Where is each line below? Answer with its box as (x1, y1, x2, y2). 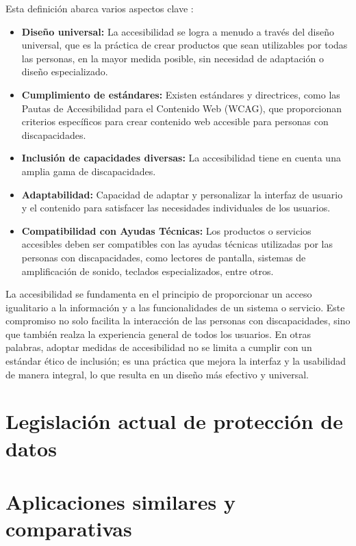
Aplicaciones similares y (5, 488, 236, 515)
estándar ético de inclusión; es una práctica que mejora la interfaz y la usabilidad (5, 354, 346, 368)
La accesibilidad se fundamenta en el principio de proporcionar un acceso (5, 287, 312, 301)
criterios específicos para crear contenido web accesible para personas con (21, 114, 329, 129)
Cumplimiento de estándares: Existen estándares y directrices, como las (21, 87, 340, 101)
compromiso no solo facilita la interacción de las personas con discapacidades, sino (5, 313, 351, 328)
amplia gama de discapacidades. (21, 164, 156, 178)
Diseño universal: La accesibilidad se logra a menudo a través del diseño (21, 24, 335, 38)
